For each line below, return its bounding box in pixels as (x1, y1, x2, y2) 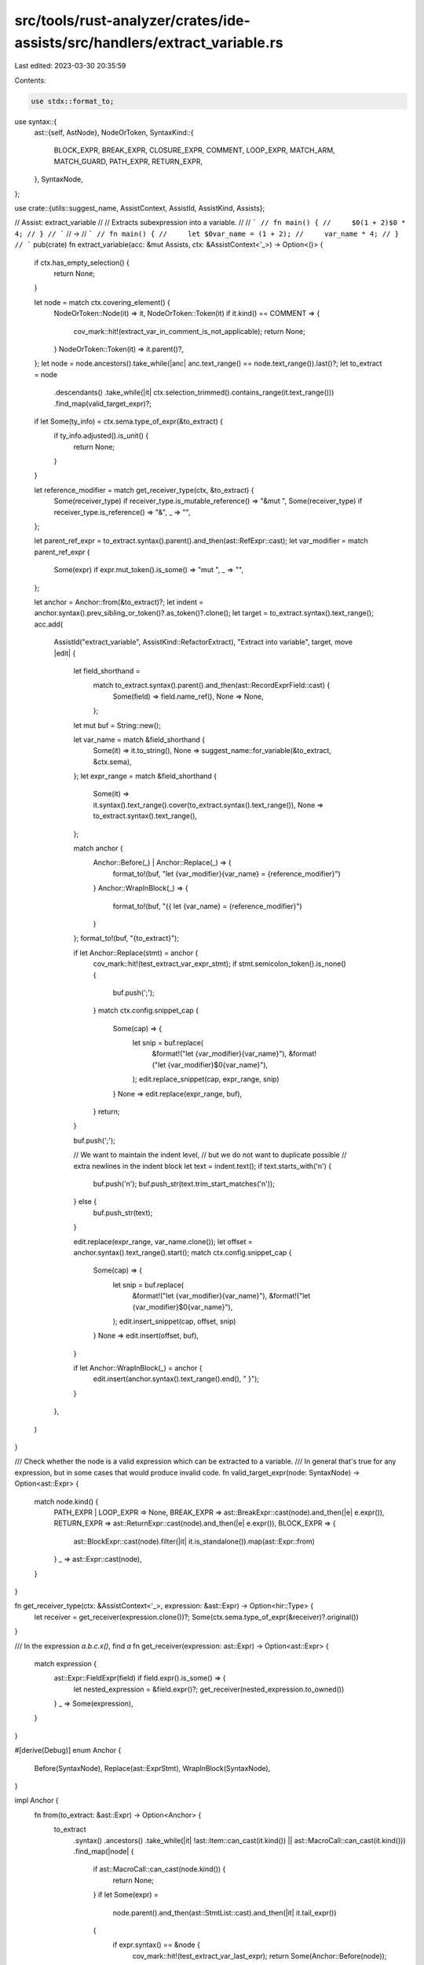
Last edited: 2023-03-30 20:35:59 (14, 61, 126, 71)
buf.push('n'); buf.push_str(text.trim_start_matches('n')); (93, 1179, 275, 1188)
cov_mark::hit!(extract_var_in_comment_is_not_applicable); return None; (73, 326, 305, 336)
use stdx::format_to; (31, 97, 115, 105)
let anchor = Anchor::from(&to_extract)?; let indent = (34, 597, 204, 607)
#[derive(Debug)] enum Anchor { (14, 1746, 122, 1755)
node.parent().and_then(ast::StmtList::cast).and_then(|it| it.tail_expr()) (112, 1908, 337, 1917)
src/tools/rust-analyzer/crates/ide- (14, 12, 250, 29)
